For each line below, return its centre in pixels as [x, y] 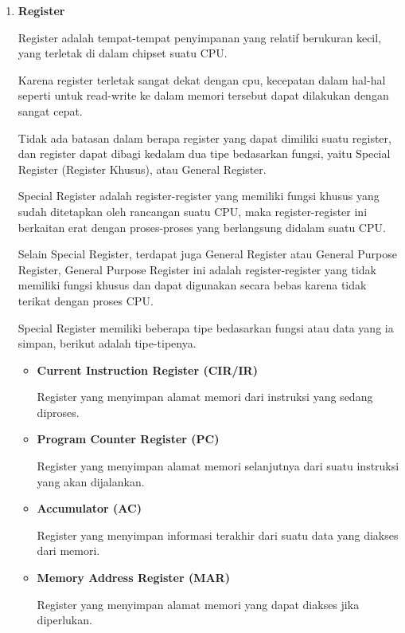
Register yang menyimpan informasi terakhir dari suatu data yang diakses [218, 535]
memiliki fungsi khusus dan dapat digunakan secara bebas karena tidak [192, 285]
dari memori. [68, 550]
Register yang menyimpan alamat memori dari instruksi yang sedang [205, 397]
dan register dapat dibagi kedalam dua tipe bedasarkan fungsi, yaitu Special [204, 153]
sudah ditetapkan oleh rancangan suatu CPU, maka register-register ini [193, 211]
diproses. [58, 412]
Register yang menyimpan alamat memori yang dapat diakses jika [198, 604]
